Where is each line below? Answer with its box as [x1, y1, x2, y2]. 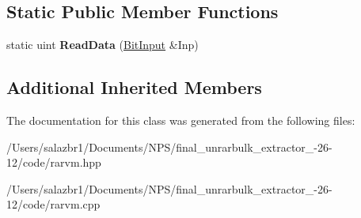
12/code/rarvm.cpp [6, 196, 101, 212]
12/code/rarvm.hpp [6, 154, 101, 171]
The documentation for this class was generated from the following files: [6, 112, 355, 128]
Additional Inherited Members [6, 75, 262, 100]
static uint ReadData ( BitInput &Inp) [6, 36, 199, 53]
